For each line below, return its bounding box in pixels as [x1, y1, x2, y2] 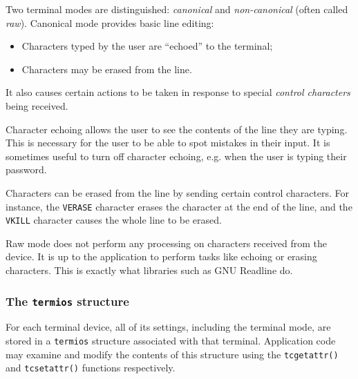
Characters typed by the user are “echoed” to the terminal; [21, 39, 273, 53]
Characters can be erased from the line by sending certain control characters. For [6, 185, 350, 200]
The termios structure [6, 292, 129, 309]
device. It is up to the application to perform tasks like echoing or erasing [6, 249, 317, 264]
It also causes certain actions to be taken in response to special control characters [6, 85, 350, 99]
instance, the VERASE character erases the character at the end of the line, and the [6, 199, 352, 213]
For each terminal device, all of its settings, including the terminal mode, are [6, 320, 331, 334]
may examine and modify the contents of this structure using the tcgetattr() [6, 347, 339, 361]
